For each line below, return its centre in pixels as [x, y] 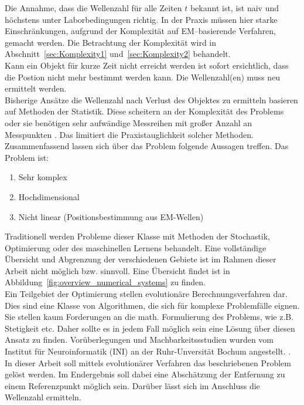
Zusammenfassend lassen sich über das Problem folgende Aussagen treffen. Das [147, 146]
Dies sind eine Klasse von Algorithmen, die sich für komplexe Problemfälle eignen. [152, 305]
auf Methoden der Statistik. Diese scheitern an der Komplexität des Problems [144, 111]
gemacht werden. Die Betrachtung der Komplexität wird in [111, 42]
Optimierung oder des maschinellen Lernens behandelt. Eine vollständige [136, 247]
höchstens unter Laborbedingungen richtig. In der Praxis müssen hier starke [141, 19]
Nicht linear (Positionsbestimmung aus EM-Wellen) [111, 216]
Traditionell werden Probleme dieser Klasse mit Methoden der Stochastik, [137, 236]
